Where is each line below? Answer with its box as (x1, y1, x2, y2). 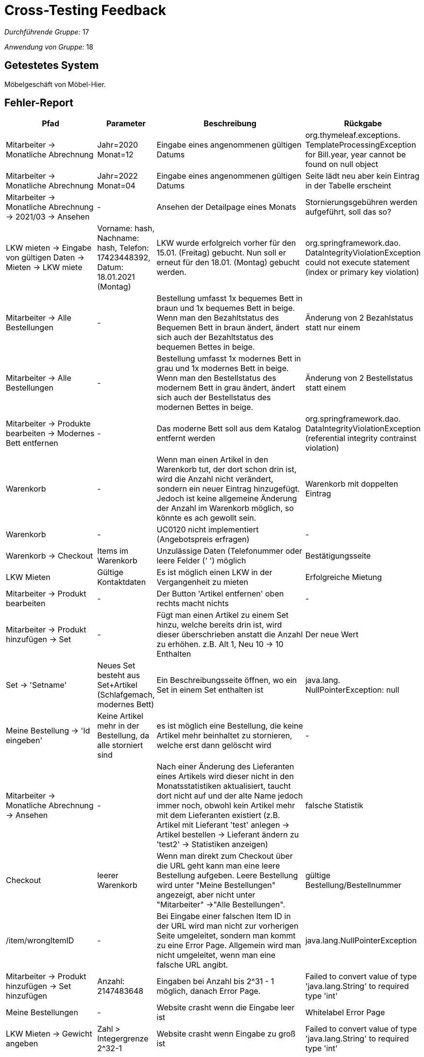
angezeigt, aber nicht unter (156, 890, 255, 900)
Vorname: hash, (97, 223, 155, 234)
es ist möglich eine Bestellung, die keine (156, 721, 303, 731)
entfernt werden (156, 433, 215, 443)
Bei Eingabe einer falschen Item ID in (156, 911, 291, 921)
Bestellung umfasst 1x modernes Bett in (156, 354, 301, 364)
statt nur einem (305, 323, 360, 333)
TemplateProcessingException (305, 140, 416, 150)
